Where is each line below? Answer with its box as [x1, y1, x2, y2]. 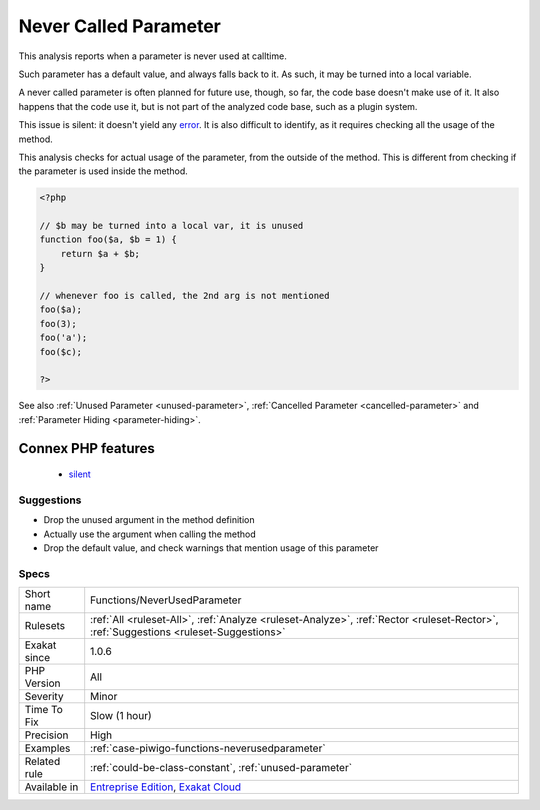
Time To [24, 703, 64, 717]
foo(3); [39, 318, 77, 329]
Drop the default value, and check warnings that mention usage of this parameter [43, 542, 379, 554]
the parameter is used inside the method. [18, 165, 189, 177]
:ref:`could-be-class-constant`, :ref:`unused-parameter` [90, 761, 353, 775]
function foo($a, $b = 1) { [39, 234, 177, 245]
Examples [24, 741, 71, 755]
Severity [24, 690, 64, 704]
